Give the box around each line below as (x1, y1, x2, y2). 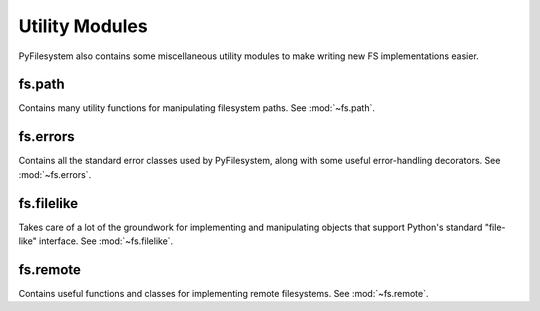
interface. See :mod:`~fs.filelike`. (38, 235, 174, 247)
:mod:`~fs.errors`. (18, 168, 92, 180)
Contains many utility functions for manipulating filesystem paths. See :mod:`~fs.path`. (18, 102, 375, 114)
